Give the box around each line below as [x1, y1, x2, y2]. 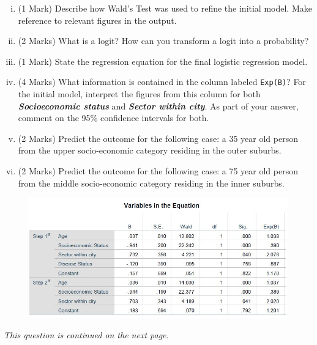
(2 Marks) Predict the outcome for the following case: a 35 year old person [18, 132, 298, 144]
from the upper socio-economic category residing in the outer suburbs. [18, 144, 282, 157]
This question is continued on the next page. [4, 328, 169, 341]
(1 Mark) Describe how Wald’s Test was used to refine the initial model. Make [18, 2, 312, 14]
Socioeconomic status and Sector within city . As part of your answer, [18, 99, 299, 112]
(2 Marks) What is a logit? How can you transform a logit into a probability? [18, 34, 309, 47]
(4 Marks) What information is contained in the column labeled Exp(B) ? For [18, 75, 306, 88]
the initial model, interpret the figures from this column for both [18, 87, 261, 100]
